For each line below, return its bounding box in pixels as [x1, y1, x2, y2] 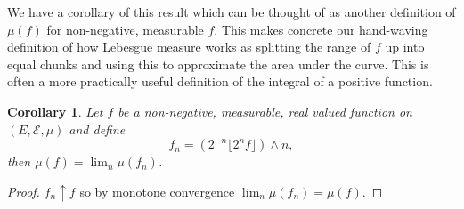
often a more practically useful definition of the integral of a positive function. [7, 72, 433, 91]
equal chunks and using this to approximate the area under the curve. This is [7, 54, 429, 73]
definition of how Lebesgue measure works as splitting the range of [7, 37, 371, 56]
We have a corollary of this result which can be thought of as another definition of [7, 3, 456, 20]
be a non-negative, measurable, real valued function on [118, 101, 412, 120]
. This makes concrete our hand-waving [214, 20, 428, 38]
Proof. [7, 181, 40, 200]
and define [69, 119, 126, 138]
